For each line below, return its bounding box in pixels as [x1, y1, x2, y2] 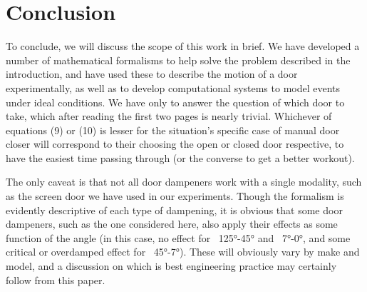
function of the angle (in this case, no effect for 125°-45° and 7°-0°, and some [6, 230, 351, 245]
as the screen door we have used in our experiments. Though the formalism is [6, 188, 344, 203]
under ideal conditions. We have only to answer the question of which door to [6, 94, 345, 109]
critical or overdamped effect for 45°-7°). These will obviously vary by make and [6, 244, 360, 259]
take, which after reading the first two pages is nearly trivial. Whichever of [6, 109, 332, 124]
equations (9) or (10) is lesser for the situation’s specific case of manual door [6, 122, 340, 137]
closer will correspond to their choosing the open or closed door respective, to [6, 136, 344, 151]
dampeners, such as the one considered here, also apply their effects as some [6, 216, 338, 231]
